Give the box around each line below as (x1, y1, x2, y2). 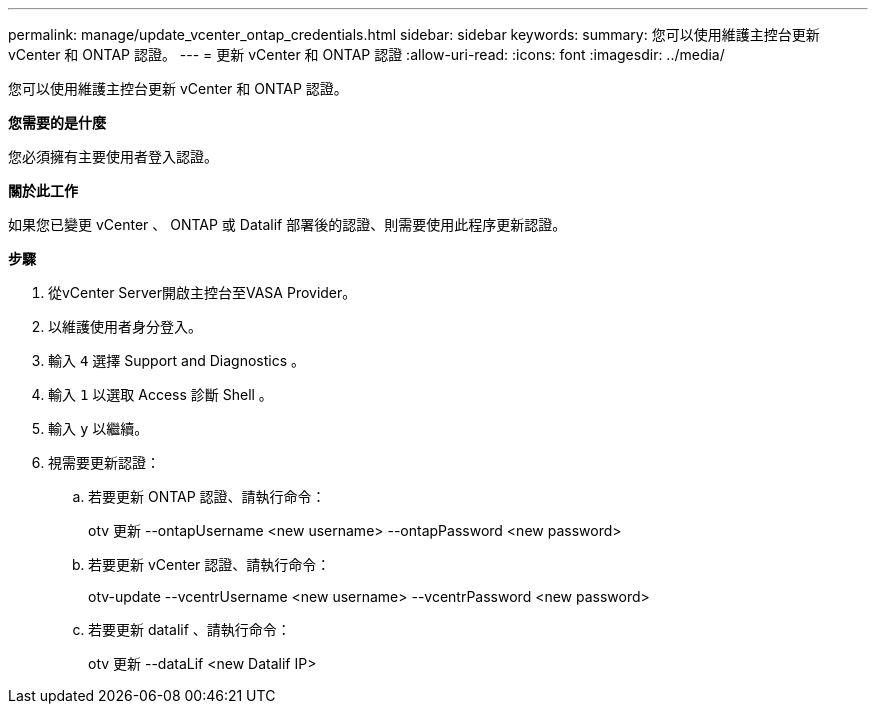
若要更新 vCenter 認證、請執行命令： (88, 556, 331, 573)
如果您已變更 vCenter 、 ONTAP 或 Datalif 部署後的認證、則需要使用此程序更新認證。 (8, 216, 567, 233)
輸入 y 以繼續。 (48, 420, 149, 437)
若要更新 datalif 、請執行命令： (88, 621, 291, 638)
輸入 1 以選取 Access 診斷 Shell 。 (48, 386, 273, 403)
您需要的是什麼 (8, 114, 106, 131)
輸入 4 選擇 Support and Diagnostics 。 (48, 352, 305, 369)
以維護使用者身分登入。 (48, 318, 202, 335)
